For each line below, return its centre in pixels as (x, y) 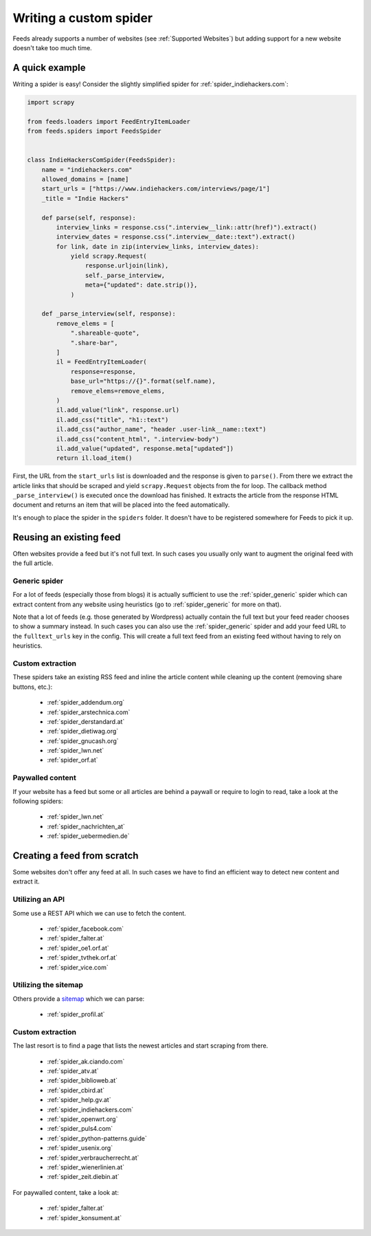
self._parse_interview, (125, 275)
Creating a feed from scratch (76, 856)
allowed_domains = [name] (85, 179)
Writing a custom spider (83, 18)
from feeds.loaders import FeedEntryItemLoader (109, 121)
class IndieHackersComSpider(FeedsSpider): (102, 160)
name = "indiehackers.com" (87, 169)
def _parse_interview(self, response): (109, 314)
